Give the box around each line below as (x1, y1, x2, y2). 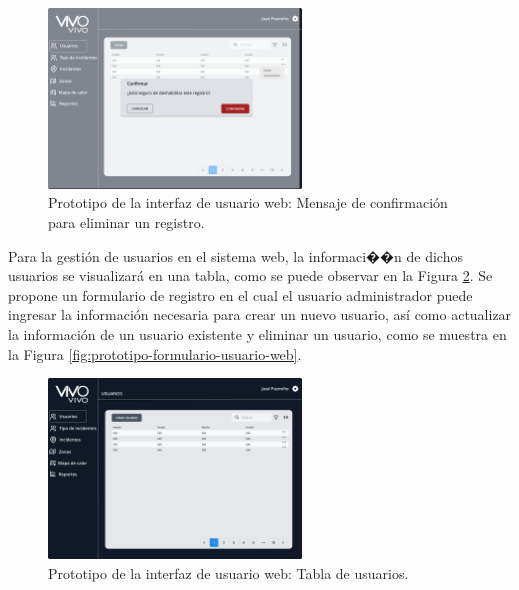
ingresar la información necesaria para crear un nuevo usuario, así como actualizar (8, 304, 512, 325)
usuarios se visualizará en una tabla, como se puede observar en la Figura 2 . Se (8, 265, 493, 286)
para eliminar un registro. (48, 212, 205, 233)
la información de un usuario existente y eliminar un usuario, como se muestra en (8, 324, 507, 344)
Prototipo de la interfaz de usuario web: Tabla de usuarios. (48, 562, 409, 583)
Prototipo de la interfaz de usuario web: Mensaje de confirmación (48, 192, 448, 213)
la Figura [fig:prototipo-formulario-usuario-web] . (8, 343, 302, 364)
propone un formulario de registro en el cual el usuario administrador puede (8, 284, 473, 305)
